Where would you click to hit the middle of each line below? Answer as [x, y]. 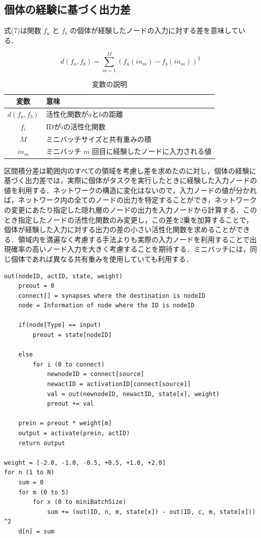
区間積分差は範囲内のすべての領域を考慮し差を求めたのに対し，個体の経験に [130, 170]
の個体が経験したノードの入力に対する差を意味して [154, 30]
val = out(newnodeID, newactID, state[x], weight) [133, 394]
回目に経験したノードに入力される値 [152, 151]
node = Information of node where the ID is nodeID [106, 306]
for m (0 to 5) [43, 492]
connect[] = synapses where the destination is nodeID [112, 296]
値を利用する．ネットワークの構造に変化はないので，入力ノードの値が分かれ [130, 190]
